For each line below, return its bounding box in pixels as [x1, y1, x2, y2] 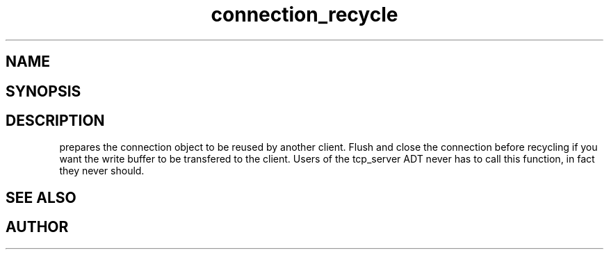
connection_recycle [211, 3, 398, 26]
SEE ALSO [6, 188, 76, 206]
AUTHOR [6, 218, 69, 236]
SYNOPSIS [6, 82, 81, 100]
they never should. [59, 165, 145, 177]
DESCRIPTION [6, 112, 105, 130]
